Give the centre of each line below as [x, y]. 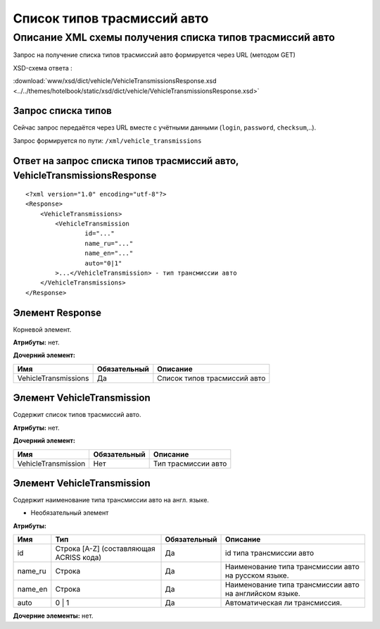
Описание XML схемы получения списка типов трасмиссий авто [174, 37]
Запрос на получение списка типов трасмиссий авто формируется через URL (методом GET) [154, 55]
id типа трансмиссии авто [270, 553]
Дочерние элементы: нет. [53, 616]
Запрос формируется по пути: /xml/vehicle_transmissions [107, 140]
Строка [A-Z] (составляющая [105, 549]
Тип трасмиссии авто [190, 463]
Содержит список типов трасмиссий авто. [77, 415]
